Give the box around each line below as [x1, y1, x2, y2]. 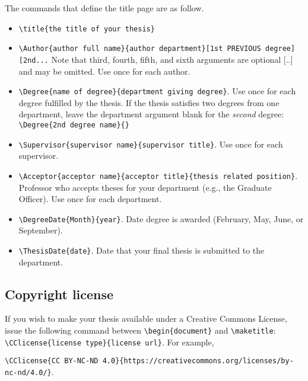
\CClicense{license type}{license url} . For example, [5, 335, 214, 348]
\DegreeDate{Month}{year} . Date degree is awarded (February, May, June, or [18, 212, 304, 225]
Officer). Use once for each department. [18, 193, 162, 205]
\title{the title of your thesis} [18, 24, 155, 33]
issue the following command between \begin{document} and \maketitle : [5, 324, 276, 337]
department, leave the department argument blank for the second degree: [18, 108, 284, 120]
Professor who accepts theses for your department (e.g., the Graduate [18, 181, 272, 193]
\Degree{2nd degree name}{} [18, 121, 129, 129]
